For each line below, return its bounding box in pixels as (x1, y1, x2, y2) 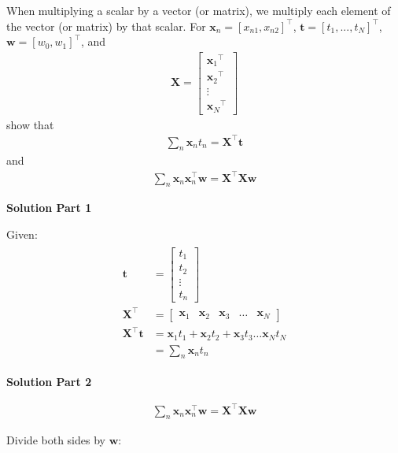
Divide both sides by (6, 432, 105, 448)
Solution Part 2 (6, 373, 92, 390)
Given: (6, 225, 38, 242)
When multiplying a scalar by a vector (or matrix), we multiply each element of (6, 2, 391, 18)
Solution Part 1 (6, 199, 92, 216)
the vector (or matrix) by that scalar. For (6, 17, 206, 34)
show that (6, 116, 54, 132)
